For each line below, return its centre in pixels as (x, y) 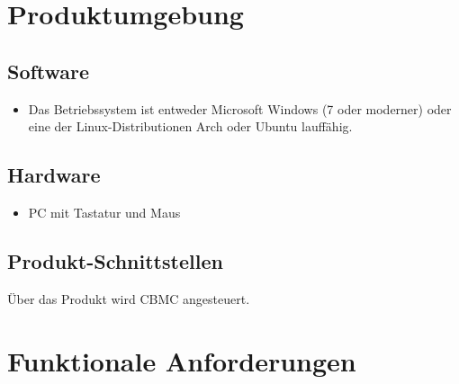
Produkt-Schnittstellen (115, 260)
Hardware (54, 175)
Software (49, 71)
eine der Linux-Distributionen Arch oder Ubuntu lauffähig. (190, 126)
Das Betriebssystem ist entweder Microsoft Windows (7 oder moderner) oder (240, 108)
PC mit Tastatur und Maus (104, 212)
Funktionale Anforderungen (182, 360)
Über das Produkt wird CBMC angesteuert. (129, 298)
